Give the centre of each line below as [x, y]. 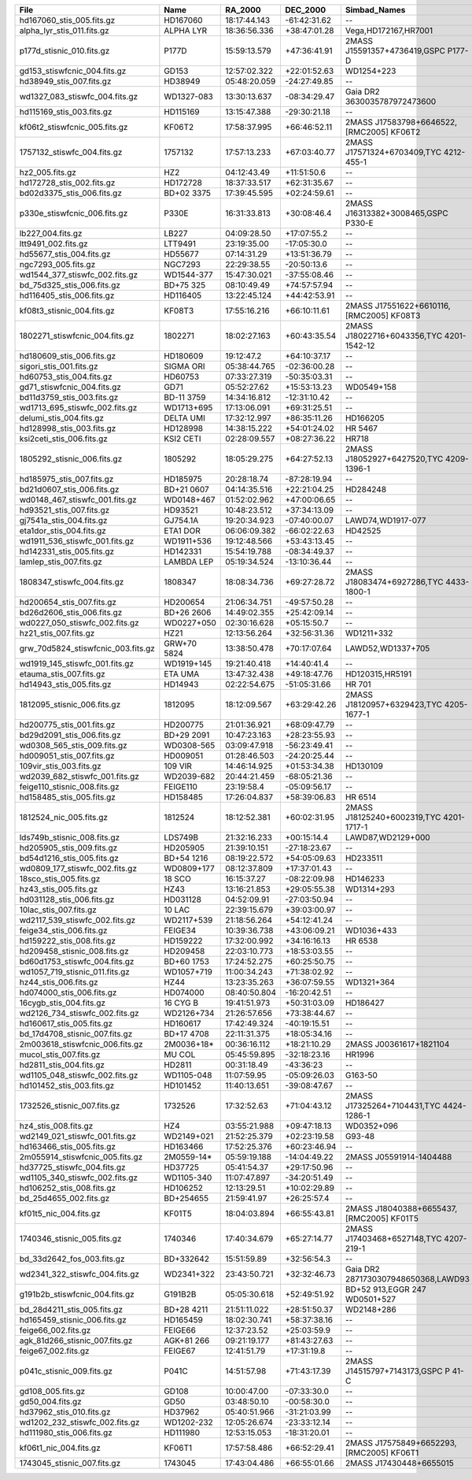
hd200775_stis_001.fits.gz [67, 725]
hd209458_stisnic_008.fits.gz [74, 951]
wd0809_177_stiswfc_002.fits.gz [78, 868]
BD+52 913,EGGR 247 [385, 1289]
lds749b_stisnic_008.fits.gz [70, 837]
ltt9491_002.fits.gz [53, 244]
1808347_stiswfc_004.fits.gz [72, 582]
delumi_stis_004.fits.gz [62, 418]
